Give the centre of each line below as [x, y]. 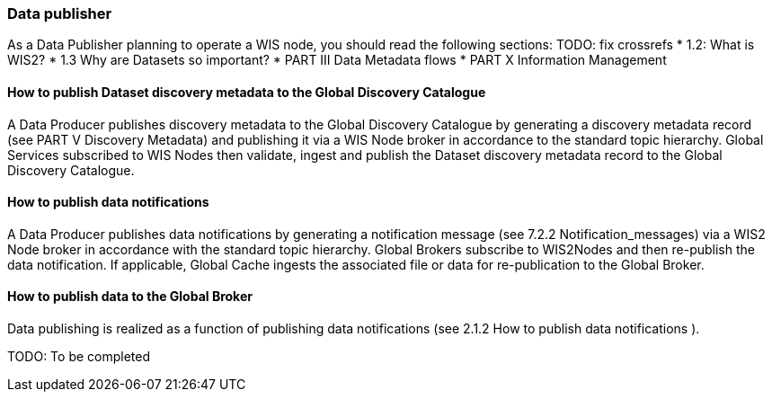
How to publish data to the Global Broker [130, 297]
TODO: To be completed [79, 357]
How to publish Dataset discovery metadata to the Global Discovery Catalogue [247, 92]
